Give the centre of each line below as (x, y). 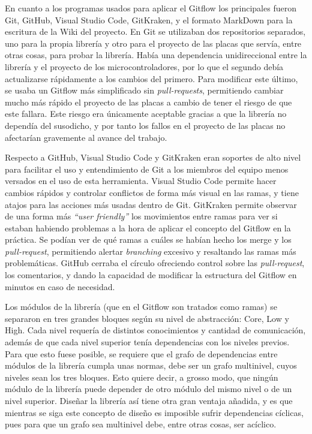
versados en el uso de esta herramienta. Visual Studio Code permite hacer (141, 181)
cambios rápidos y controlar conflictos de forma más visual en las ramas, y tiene (152, 192)
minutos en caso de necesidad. (60, 286)
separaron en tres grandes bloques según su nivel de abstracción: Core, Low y (147, 318)
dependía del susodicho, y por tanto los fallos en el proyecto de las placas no (145, 125)
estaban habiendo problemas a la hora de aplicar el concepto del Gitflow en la (148, 227)
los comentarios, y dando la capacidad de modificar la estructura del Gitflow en (151, 275)
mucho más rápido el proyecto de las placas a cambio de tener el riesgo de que (148, 102)
